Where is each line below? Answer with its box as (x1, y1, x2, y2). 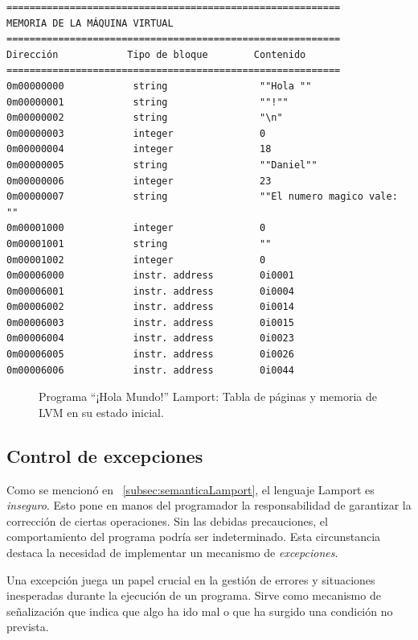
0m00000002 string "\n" (6, 112, 283, 124)
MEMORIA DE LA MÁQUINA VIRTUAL (6, 17, 174, 29)
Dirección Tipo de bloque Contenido (6, 48, 306, 60)
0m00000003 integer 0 (6, 127, 266, 139)
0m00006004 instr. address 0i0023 (6, 332, 294, 345)
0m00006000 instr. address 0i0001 (6, 270, 294, 282)
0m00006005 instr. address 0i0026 (6, 349, 294, 361)
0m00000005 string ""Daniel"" (6, 159, 318, 171)
